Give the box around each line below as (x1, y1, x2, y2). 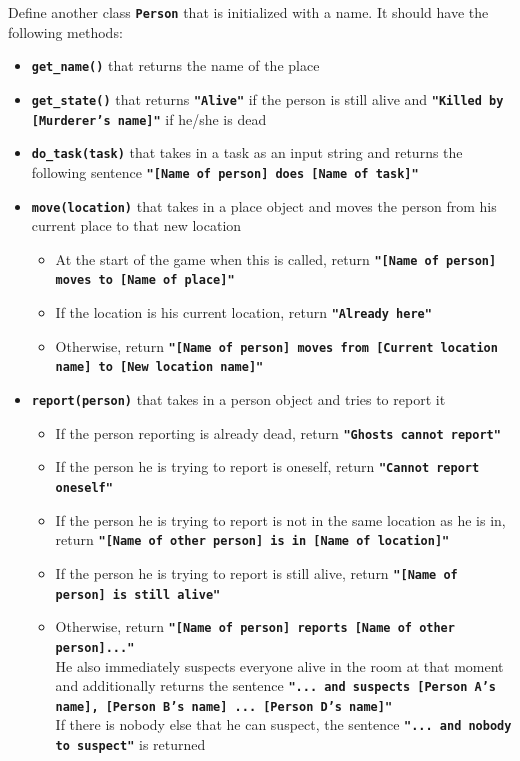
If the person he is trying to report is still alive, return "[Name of (55, 562, 458, 583)
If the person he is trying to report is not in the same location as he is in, (55, 509, 506, 530)
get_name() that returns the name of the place (31, 55, 320, 76)
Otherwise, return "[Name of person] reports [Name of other (55, 616, 455, 637)
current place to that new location (31, 215, 242, 236)
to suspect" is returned (55, 734, 206, 755)
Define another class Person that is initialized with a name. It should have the (8, 2, 489, 22)
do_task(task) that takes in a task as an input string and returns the (31, 142, 463, 163)
